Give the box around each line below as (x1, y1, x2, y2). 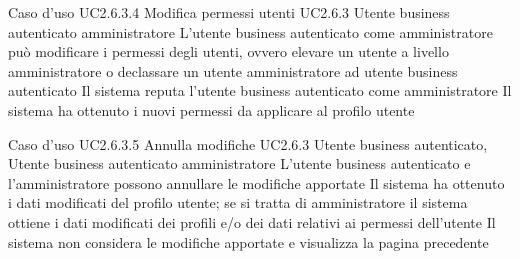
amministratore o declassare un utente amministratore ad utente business (8, 60, 458, 81)
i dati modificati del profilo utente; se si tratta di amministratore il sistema (8, 192, 468, 213)
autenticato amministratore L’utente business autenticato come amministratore (8, 21, 493, 42)
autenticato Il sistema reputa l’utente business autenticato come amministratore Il (8, 80, 512, 101)
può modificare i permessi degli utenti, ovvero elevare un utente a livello (8, 41, 449, 62)
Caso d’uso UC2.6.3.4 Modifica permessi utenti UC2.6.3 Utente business (8, 2, 450, 22)
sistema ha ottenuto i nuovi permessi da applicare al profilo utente (8, 99, 415, 120)
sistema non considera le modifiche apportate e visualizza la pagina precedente (8, 231, 489, 252)
